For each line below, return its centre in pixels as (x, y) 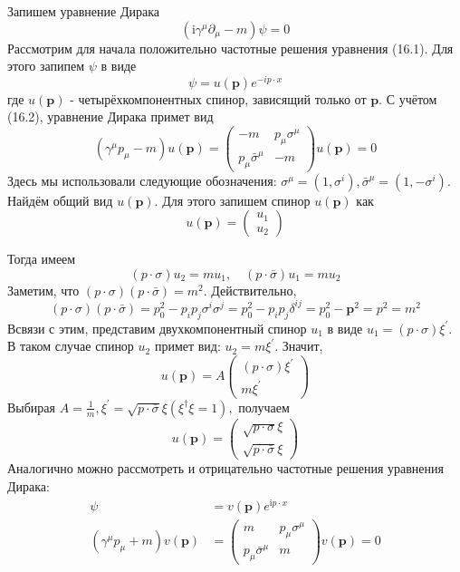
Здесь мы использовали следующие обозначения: (142, 180)
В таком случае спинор (71, 346)
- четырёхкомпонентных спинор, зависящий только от (218, 98)
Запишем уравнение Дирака (83, 11)
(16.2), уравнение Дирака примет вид (110, 116)
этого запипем (46, 66)
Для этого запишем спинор (236, 200)
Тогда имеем (42, 259)
